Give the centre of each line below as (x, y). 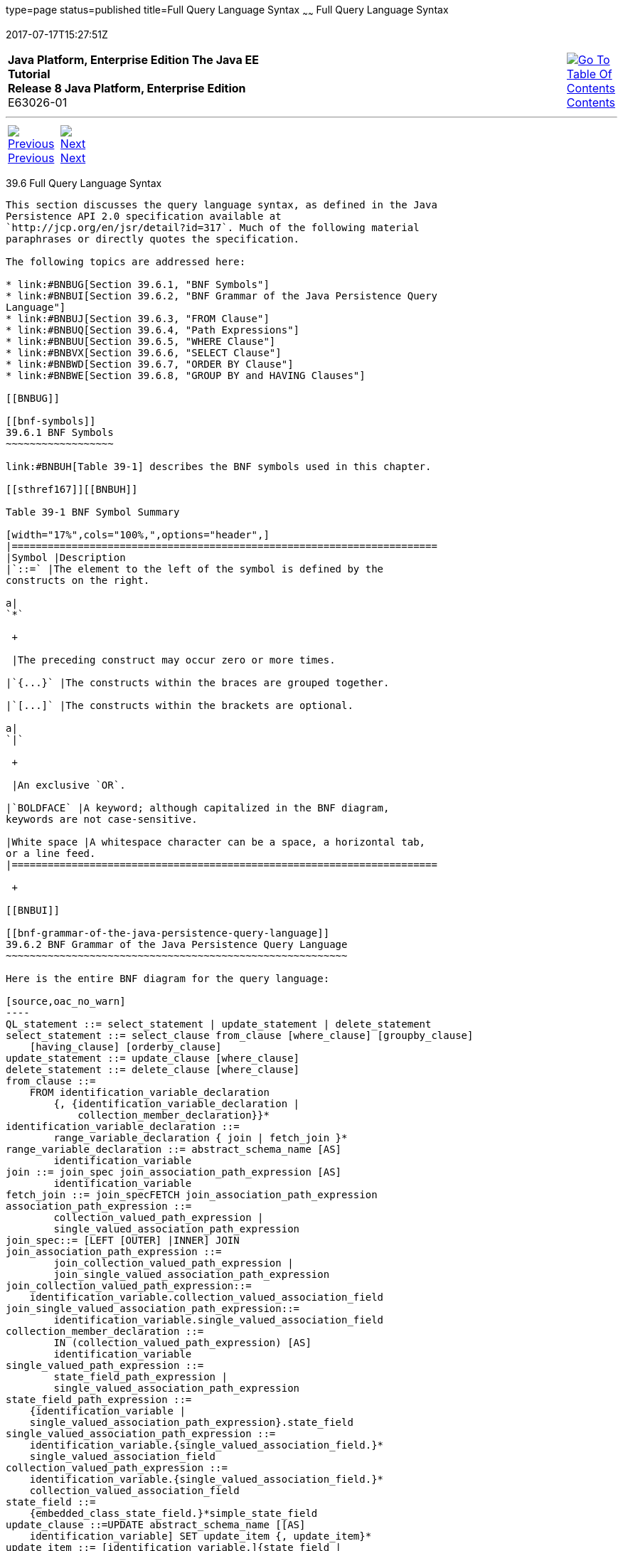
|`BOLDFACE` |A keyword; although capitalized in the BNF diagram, (198, 808)
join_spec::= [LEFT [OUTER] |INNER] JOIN (123, 1240)
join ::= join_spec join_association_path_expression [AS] (174, 1172)
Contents (591, 102)
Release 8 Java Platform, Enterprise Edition (127, 88)
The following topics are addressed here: (126, 261)
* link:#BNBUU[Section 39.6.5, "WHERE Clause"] (141, 341)
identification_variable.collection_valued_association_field (207, 1297)
